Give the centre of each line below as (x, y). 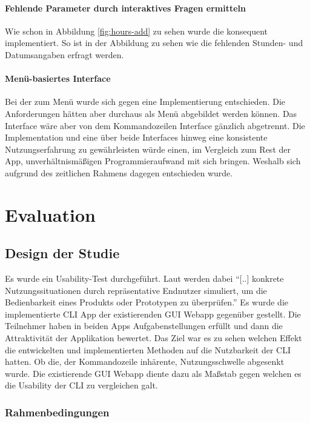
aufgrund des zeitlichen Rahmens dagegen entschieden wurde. (119, 172)
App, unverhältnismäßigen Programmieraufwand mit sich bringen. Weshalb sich (153, 161)
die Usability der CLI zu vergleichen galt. (81, 385)
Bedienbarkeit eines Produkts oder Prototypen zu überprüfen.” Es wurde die (147, 302)
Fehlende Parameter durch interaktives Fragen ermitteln (126, 8)
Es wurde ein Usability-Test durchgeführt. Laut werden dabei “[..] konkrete (144, 278)
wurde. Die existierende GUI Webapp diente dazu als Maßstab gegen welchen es (153, 373)
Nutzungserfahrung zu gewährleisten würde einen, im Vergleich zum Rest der (148, 149)
